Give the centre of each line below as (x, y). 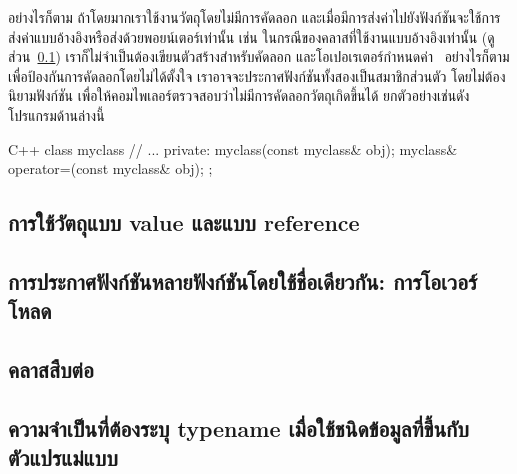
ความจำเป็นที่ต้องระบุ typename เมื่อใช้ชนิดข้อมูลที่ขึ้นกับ (238, 427)
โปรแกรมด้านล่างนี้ (56, 114)
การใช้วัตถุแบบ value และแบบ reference (184, 222)
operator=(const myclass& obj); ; (110, 168)
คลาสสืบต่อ (51, 369)
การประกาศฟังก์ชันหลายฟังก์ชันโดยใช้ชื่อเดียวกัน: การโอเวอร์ (243, 280)
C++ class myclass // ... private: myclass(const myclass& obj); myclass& (233, 148)
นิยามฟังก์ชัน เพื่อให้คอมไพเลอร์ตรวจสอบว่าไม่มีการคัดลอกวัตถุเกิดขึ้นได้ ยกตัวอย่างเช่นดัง (239, 95)
